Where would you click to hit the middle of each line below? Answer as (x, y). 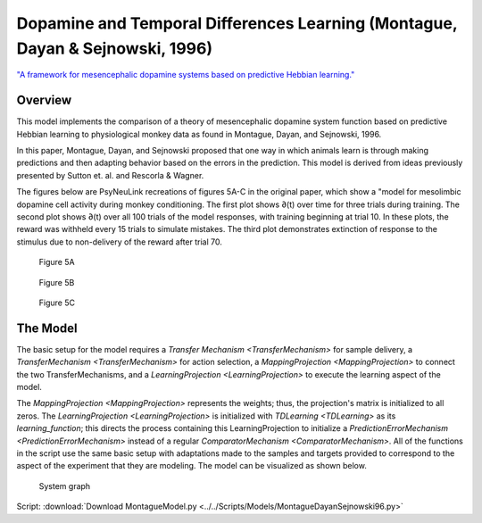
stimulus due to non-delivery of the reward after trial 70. (120, 242)
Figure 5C (57, 303)
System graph (65, 486)
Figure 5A (57, 262)
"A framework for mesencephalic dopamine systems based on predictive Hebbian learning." (186, 75)
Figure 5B (57, 282)
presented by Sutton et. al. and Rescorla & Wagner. (110, 175)
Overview (44, 100)
